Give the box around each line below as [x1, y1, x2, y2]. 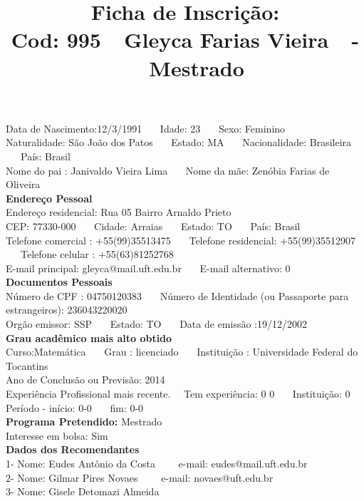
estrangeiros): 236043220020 [6, 302, 128, 317]
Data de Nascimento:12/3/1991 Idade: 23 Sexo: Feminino [6, 120, 286, 135]
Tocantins [6, 358, 48, 373]
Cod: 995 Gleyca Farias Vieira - [11, 25, 360, 54]
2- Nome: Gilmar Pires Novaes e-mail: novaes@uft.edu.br [6, 470, 274, 485]
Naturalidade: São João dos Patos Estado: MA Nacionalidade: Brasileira [6, 135, 352, 150]
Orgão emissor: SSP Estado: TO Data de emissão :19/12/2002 [6, 316, 307, 331]
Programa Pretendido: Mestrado [6, 414, 162, 429]
